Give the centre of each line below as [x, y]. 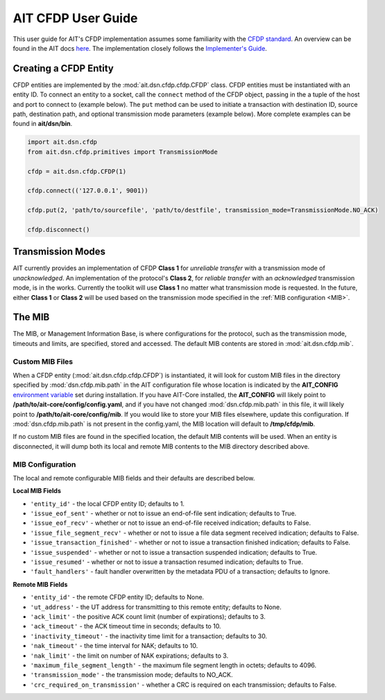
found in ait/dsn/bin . [43, 124]
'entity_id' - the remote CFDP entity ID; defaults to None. [117, 597]
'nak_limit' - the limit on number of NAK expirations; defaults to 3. [129, 656]
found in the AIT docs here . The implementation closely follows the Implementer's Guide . [140, 48]
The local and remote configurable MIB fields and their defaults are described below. [134, 478]
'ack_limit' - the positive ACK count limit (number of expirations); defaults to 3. [148, 616]
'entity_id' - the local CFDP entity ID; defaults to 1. [108, 503]
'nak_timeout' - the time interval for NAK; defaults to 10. [114, 646]
